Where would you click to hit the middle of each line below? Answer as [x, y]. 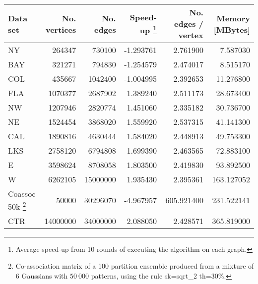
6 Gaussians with [42, 275]
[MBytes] [232, 29]
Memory [233, 18]
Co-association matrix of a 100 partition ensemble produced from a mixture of [135, 265]
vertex [191, 35]
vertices [61, 29]
